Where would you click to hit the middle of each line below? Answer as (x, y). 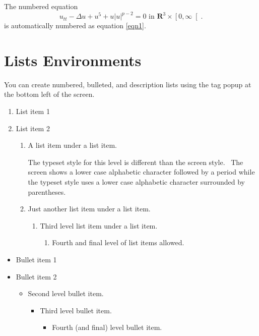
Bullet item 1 (36, 259)
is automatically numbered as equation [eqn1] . (75, 25)
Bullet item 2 (36, 276)
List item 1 (33, 111)
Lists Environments (73, 60)
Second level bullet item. (66, 293)
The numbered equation (41, 6)
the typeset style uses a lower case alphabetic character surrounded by (136, 181)
